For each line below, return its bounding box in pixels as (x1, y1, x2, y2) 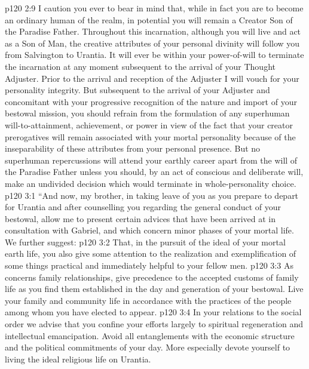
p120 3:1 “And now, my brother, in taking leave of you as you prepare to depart (5, 189, 299, 201)
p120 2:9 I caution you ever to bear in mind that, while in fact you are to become (5, 2, 304, 14)
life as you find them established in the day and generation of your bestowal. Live (5, 282, 304, 295)
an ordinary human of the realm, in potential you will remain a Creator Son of (5, 13, 293, 26)
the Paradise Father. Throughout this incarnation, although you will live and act (5, 25, 301, 38)
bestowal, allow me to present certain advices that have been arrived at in (5, 212, 276, 225)
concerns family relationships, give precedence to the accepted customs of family (5, 270, 299, 283)
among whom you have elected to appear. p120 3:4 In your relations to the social (5, 306, 302, 318)
